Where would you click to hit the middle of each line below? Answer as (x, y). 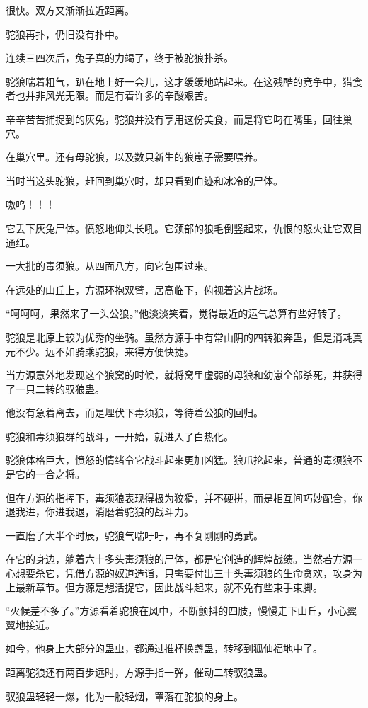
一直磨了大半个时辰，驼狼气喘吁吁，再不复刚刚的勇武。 (134, 535)
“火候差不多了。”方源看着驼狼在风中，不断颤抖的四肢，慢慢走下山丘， (167, 611)
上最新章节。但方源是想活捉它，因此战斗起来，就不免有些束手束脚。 (164, 587)
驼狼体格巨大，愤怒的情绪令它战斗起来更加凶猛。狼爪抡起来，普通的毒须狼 (179, 460)
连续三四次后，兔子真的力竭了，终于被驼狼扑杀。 (120, 58)
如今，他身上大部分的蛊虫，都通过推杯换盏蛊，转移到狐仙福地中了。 (164, 648)
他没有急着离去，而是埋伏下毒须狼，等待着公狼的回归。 (134, 412)
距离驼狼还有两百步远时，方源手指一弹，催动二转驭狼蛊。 (139, 672)
